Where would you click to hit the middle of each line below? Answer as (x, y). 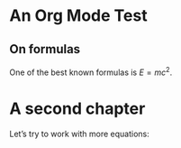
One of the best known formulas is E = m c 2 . (91, 71)
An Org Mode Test (78, 16)
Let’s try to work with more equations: (80, 134)
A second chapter (77, 108)
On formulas (45, 49)
